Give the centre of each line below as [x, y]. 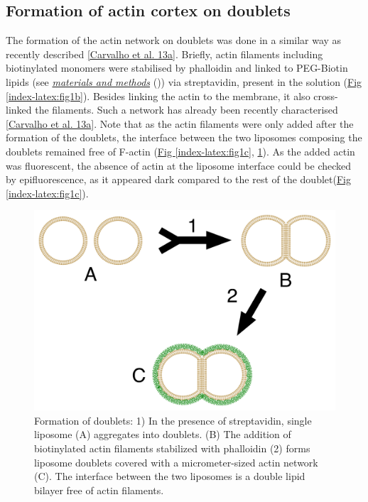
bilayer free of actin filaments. [99, 490]
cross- [326, 96]
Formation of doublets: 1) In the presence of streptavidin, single [173, 420]
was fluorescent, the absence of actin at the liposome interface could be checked [179, 165]
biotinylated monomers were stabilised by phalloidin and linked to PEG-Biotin [177, 68]
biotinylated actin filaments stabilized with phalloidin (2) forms [172, 448]
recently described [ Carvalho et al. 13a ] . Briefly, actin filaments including [164, 54]
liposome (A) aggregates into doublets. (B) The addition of [163, 434]
